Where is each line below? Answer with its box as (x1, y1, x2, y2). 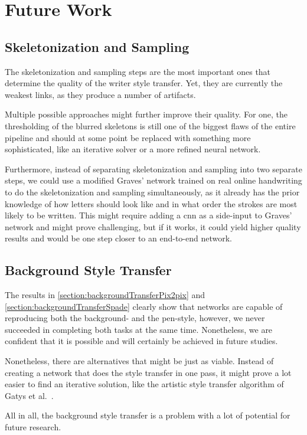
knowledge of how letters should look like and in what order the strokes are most (5, 197, 298, 210)
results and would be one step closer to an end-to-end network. (5, 232, 233, 244)
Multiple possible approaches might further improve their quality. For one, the (5, 108, 288, 120)
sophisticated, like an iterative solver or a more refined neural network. (5, 143, 261, 155)
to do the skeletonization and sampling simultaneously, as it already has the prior (5, 185, 300, 198)
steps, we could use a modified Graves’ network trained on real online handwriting (5, 174, 302, 187)
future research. (5, 421, 61, 433)
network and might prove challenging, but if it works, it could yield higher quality (5, 220, 301, 233)
